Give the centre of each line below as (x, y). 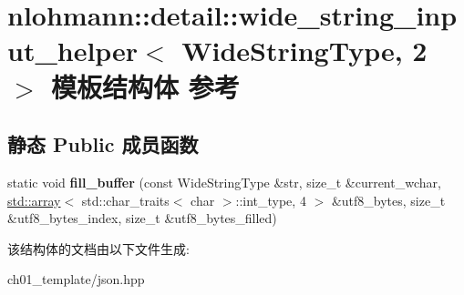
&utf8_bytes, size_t (388, 200)
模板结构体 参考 (145, 86)
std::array (34, 200)
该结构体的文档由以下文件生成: (98, 248)
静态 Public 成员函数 (103, 144)
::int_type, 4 (271, 200)
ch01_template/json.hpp (76, 279)
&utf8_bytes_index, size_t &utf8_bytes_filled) (142, 218)
